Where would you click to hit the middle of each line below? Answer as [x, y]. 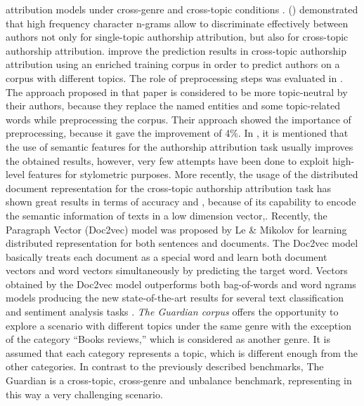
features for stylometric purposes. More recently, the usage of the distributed [193, 174]
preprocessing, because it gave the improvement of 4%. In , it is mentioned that [177, 133]
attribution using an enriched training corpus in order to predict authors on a [173, 64]
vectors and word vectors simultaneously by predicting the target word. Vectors [177, 270]
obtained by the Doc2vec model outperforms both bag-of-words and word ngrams [181, 284]
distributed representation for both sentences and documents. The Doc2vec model [182, 243]
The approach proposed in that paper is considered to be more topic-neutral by [177, 92]
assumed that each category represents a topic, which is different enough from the [182, 352]
